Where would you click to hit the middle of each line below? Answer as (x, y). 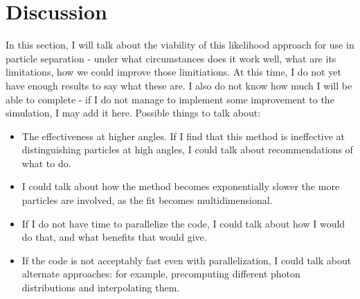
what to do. (46, 163)
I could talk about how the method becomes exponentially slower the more (181, 186)
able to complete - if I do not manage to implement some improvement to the (170, 99)
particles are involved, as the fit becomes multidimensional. (147, 200)
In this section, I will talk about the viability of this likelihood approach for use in (180, 45)
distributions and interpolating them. (101, 288)
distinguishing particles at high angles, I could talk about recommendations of (187, 149)
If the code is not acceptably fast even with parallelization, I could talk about (187, 260)
